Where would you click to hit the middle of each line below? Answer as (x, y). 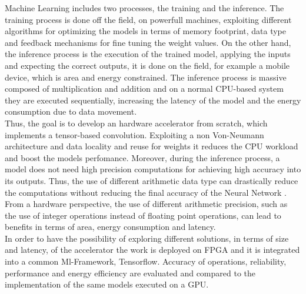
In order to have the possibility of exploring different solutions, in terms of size (147, 238)
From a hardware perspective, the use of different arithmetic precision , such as (146, 204)
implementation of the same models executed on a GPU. (107, 284)
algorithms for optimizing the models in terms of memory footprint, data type (146, 31)
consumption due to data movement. (71, 111)
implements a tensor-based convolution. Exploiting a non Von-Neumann (134, 134)
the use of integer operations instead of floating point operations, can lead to (143, 215)
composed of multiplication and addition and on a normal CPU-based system (144, 88)
